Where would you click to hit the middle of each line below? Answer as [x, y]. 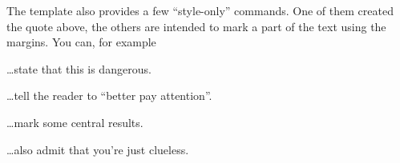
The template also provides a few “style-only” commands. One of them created [200, 10]
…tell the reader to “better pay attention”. [109, 95]
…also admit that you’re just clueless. [98, 149]
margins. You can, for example [81, 42]
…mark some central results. [75, 122]
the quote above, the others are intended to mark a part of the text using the [196, 26]
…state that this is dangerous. [79, 68]
